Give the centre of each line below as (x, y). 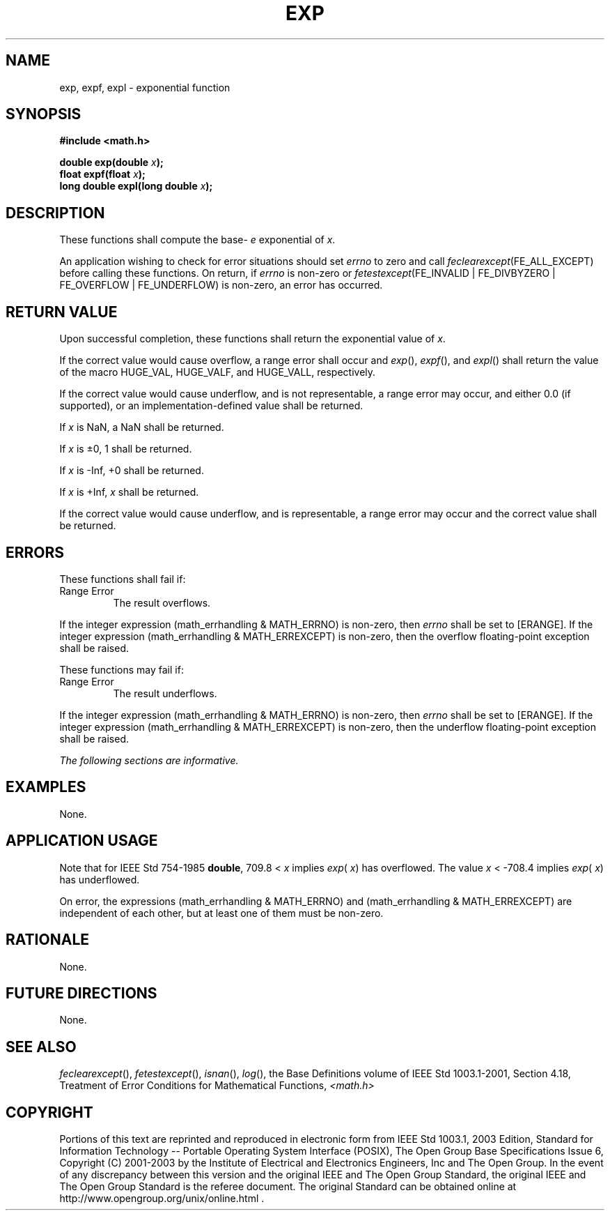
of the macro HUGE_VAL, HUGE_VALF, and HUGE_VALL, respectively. (218, 372)
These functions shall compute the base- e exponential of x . (197, 240)
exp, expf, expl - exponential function (145, 87)
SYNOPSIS (44, 114)
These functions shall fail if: (123, 579)
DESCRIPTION (55, 213)
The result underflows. (165, 693)
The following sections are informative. (149, 760)
